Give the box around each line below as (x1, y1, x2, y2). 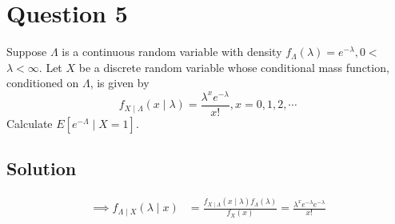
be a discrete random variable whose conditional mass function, (78, 58, 389, 75)
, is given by (90, 74, 150, 91)
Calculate (6, 115, 53, 132)
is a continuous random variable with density (62, 43, 282, 60)
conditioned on (6, 74, 79, 91)
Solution (6, 156, 77, 181)
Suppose (6, 43, 47, 60)
